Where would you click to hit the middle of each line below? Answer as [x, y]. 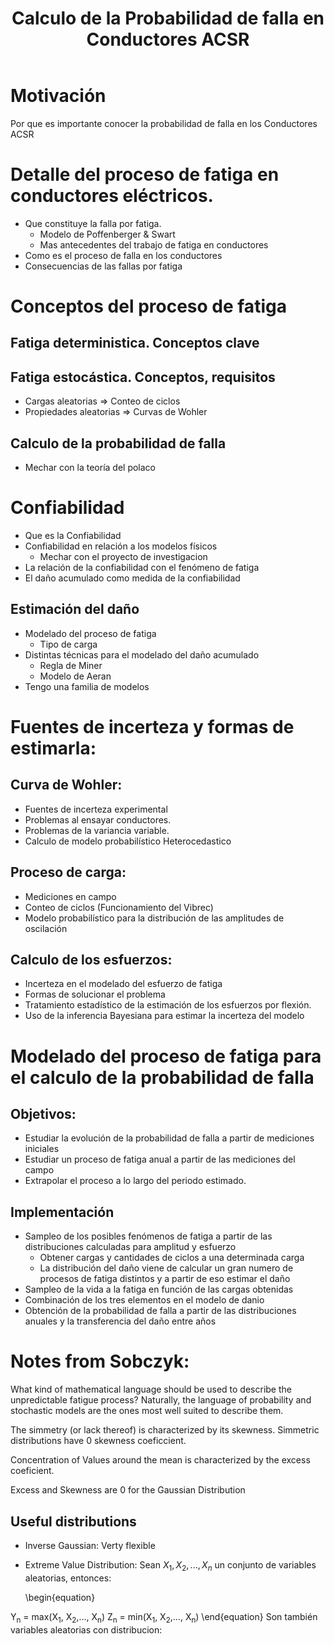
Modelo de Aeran [75, 676]
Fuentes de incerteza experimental [96, 809]
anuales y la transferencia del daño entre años [120, 1321]
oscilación [46, 928]
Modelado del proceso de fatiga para [166, 1056]
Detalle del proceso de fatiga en [145, 174]
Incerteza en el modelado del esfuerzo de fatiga [123, 984]
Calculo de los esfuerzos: [91, 960]
